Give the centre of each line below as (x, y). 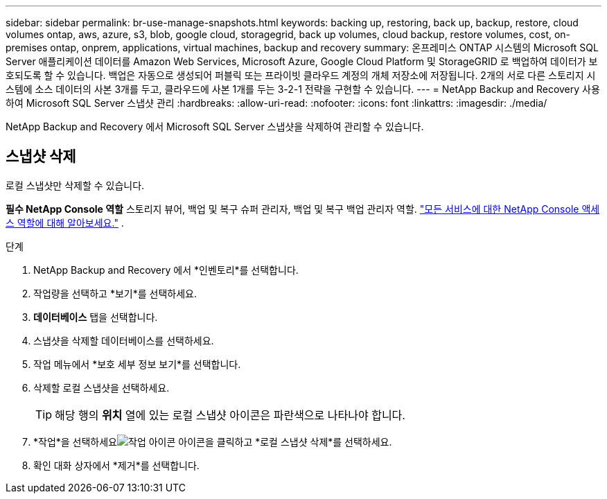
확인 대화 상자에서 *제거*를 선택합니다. (116, 465)
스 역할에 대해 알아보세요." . (65, 222)
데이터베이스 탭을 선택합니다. (96, 317)
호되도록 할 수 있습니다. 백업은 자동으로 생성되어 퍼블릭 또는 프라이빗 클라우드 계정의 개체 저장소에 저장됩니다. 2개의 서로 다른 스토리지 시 (301, 75)
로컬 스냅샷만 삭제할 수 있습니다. (75, 185)
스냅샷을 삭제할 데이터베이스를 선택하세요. (124, 340)
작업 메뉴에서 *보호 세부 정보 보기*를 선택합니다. (137, 364)
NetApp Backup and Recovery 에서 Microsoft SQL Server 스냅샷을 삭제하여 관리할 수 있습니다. (215, 126)
